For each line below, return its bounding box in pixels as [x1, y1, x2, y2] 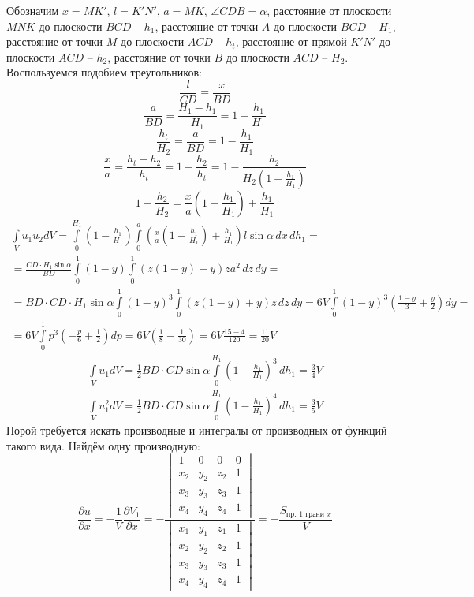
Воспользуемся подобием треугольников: [6, 64, 202, 80]
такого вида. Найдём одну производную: [6, 437, 200, 453]
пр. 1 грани [286, 510, 325, 518]
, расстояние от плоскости [267, 2, 392, 18]
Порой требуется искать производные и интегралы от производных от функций [6, 422, 387, 438]
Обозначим [6, 2, 59, 18]
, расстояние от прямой [235, 33, 347, 50]
